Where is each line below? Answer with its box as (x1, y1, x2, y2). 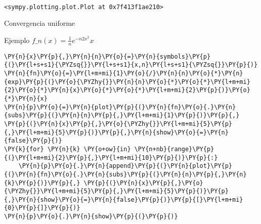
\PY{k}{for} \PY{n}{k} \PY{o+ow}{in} (4, 145, 131, 153)
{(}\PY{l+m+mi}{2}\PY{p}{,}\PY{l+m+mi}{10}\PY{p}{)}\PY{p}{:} (4, 154, 218, 161)
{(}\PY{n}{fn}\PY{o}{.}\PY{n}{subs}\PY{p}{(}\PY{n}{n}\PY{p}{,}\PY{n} (4, 170, 247, 178)
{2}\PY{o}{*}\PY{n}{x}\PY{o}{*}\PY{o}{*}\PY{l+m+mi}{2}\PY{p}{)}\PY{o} (4, 86, 250, 94)
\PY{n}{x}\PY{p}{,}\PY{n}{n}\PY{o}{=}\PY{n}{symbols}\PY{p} (4, 53, 211, 60)
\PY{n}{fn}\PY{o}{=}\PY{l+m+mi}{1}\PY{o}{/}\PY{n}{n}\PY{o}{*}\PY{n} (4, 69, 243, 77)
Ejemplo (4, 34, 30, 45)
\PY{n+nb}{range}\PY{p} (134, 145, 214, 153)
